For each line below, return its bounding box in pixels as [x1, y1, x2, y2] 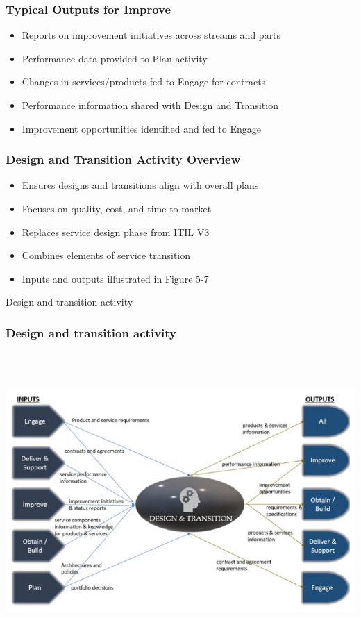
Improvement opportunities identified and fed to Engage [22, 121, 261, 135]
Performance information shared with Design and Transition [22, 98, 278, 112]
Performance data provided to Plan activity [22, 51, 208, 65]
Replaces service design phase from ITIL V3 [22, 224, 210, 239]
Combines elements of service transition [22, 248, 191, 262]
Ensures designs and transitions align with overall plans [22, 178, 259, 192]
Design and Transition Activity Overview [6, 151, 241, 168]
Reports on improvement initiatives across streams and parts [22, 28, 281, 42]
